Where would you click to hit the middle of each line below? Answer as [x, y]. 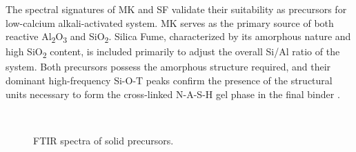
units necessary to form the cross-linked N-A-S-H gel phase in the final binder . [173, 94]
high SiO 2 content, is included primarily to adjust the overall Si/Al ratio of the [173, 53]
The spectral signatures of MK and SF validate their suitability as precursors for [176, 9]
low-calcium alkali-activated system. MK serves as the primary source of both [170, 22]
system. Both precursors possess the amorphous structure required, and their [168, 67]
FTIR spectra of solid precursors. [103, 140]
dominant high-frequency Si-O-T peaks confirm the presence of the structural [169, 80]
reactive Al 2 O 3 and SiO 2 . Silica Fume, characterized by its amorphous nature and [178, 37]
